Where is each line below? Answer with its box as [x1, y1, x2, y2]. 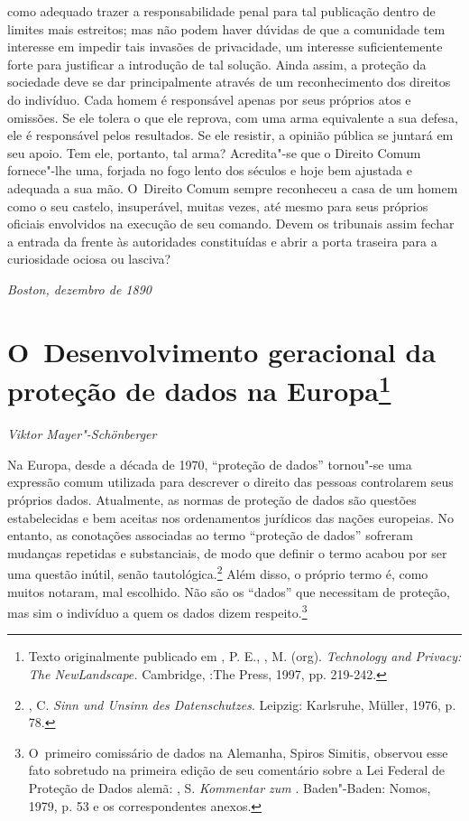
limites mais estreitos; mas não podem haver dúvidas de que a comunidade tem [7, 19, 446, 38]
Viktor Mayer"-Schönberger [7, 424, 157, 443]
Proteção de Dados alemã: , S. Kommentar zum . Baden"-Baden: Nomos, [28, 778, 431, 797]
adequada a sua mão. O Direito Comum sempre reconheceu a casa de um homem [7, 178, 458, 197]
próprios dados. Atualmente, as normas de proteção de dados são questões [7, 490, 417, 508]
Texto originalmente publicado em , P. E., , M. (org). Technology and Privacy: [28, 647, 462, 666]
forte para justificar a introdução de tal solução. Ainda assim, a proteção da [7, 54, 427, 73]
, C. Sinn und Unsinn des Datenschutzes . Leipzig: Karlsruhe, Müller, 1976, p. [28, 695, 456, 714]
